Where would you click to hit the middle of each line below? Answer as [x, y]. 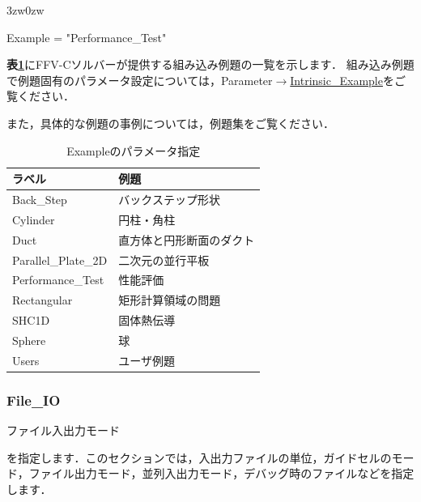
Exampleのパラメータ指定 [134, 150]
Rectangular [43, 300]
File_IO [34, 400]
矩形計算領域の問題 [170, 300]
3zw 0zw [26, 10]
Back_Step [40, 199]
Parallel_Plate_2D [60, 260]
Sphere [29, 340]
